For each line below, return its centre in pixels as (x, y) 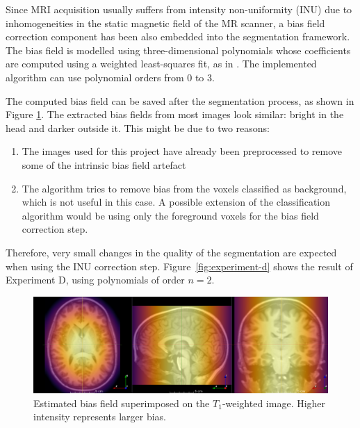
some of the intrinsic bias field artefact (104, 164)
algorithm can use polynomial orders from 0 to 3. (110, 77)
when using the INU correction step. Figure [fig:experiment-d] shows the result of (179, 266)
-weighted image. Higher (274, 403)
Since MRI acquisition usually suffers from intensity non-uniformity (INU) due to (179, 9)
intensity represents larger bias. (100, 417)
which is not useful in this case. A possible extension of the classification (176, 202)
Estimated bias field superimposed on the (122, 403)
